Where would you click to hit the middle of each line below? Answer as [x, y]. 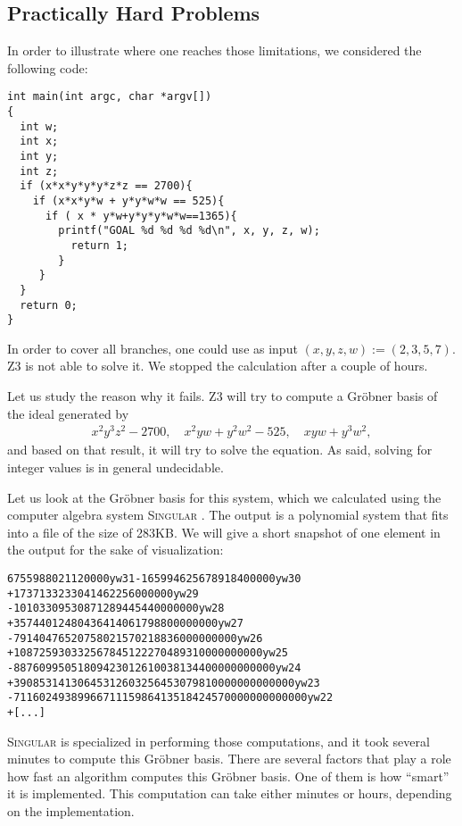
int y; [39, 157]
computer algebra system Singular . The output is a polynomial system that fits [228, 515]
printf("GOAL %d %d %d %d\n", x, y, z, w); [189, 231]
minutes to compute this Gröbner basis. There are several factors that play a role [229, 759]
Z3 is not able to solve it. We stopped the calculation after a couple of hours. [218, 366]
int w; [39, 126]
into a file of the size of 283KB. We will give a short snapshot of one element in [224, 532]
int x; [39, 142]
